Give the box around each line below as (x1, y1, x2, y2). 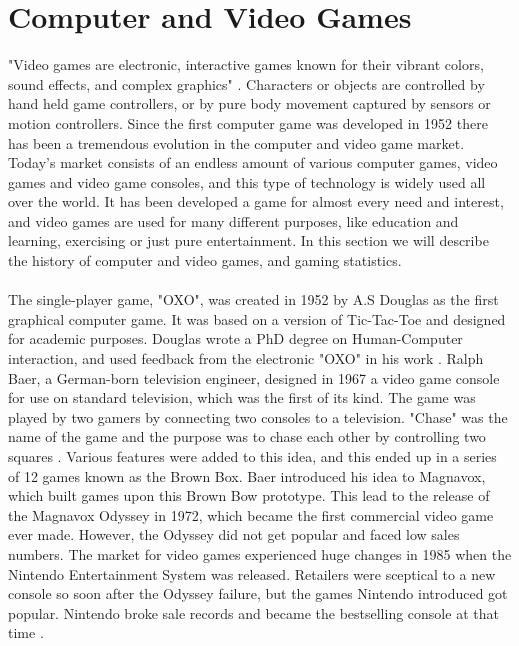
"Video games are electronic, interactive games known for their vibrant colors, (8, 54, 484, 75)
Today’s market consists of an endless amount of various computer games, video (8, 152, 498, 173)
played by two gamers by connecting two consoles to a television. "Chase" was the (8, 406, 508, 427)
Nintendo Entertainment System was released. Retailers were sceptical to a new (8, 563, 496, 584)
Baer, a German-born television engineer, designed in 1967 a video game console (8, 367, 500, 388)
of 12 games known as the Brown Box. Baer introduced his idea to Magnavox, (8, 465, 486, 486)
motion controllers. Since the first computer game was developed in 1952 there (8, 112, 488, 133)
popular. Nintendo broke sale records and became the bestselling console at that (8, 602, 499, 623)
